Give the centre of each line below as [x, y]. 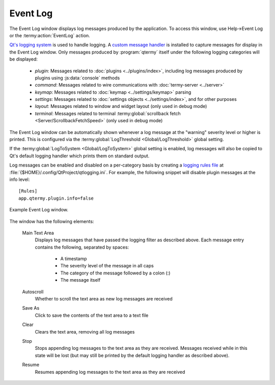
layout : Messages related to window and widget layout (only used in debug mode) [121, 106]
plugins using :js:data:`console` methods [77, 78]
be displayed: [24, 59]
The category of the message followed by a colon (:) [115, 273]
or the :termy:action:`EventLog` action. [50, 35]
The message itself [80, 280]
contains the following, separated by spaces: [82, 247]
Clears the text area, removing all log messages [85, 332]
